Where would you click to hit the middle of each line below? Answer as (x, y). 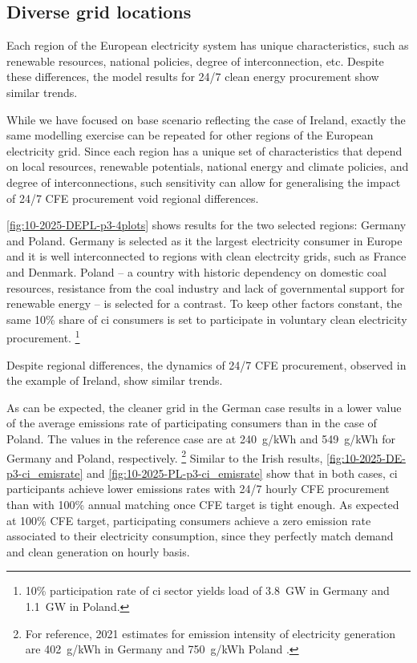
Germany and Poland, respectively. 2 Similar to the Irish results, (165, 456)
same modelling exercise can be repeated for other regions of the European (190, 135)
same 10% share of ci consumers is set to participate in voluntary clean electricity (207, 319)
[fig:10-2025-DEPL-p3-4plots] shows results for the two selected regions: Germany (206, 225)
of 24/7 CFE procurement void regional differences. (133, 198)
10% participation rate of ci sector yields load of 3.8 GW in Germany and (207, 590)
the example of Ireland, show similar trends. (115, 380)
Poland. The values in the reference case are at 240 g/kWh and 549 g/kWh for (201, 438)
